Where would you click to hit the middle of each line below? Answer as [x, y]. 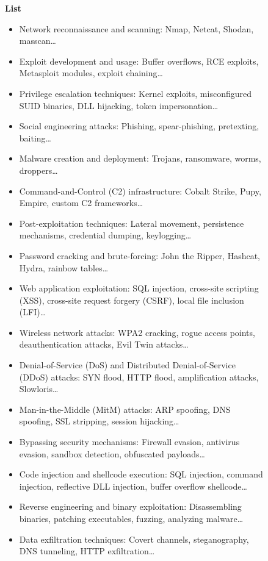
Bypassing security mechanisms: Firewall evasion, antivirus [129, 442]
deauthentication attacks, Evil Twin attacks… [104, 344]
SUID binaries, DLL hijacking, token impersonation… [119, 105]
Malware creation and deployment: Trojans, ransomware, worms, [140, 158]
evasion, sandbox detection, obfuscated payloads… [112, 453]
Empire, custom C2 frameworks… [81, 203]
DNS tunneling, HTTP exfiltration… [87, 551]
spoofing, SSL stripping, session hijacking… [99, 421]
